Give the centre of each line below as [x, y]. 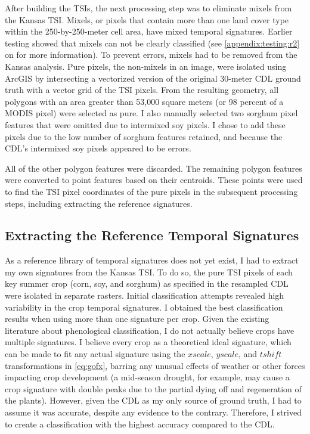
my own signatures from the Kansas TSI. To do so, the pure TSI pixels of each [149, 272]
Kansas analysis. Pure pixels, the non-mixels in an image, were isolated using [146, 66]
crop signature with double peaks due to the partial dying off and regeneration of [153, 388]
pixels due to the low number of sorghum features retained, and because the [144, 136]
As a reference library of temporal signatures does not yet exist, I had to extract [152, 260]
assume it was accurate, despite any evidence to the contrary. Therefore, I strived [153, 412]
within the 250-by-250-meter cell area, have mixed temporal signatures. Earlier [149, 31]
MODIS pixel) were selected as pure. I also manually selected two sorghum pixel [151, 113]
